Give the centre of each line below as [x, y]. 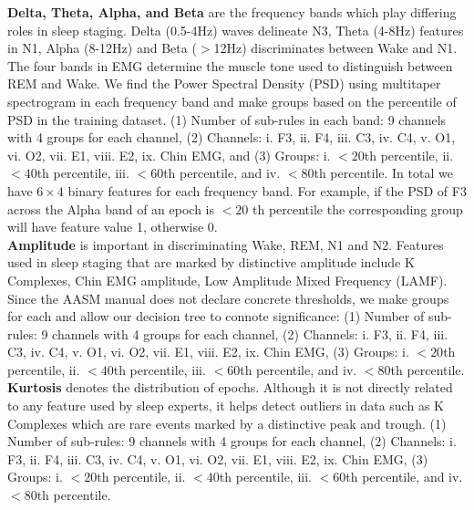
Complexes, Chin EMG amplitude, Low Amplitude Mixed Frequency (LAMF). [227, 280]
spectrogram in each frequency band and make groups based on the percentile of [232, 101]
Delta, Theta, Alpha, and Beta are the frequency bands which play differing [232, 12]
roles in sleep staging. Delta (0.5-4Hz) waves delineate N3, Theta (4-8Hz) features [236, 30]
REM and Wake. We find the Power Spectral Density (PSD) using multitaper [224, 83]
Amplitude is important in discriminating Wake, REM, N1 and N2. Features [226, 244]
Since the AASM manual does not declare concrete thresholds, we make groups [228, 298]
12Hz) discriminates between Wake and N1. [335, 48]
